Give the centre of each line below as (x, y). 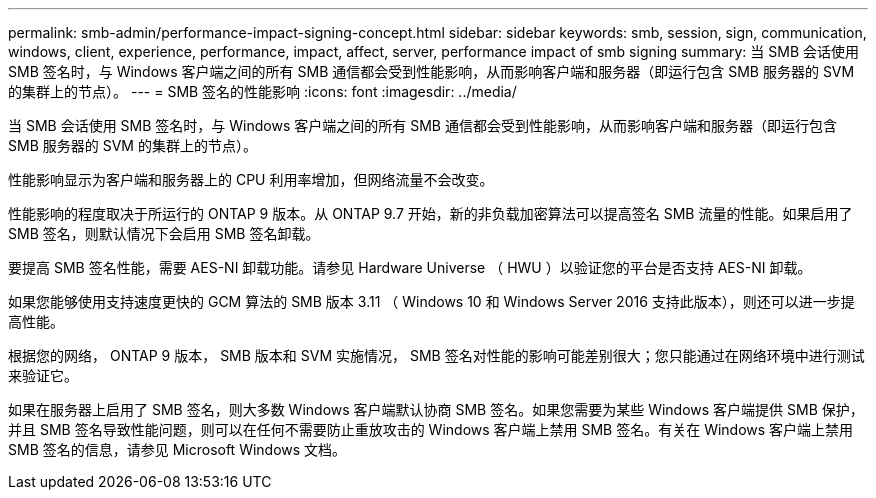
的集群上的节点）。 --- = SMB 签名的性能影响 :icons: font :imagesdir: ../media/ (262, 91)
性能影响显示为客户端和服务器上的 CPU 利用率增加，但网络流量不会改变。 (251, 179)
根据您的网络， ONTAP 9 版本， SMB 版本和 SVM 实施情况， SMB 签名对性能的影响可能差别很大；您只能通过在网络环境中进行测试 (436, 355)
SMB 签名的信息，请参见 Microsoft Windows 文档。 (177, 449)
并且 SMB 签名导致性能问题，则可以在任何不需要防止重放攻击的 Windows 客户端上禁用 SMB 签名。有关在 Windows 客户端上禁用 (431, 429)
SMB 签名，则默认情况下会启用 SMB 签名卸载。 (164, 233)
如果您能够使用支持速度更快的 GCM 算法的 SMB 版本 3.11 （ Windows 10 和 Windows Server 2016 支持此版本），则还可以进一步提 (431, 301)
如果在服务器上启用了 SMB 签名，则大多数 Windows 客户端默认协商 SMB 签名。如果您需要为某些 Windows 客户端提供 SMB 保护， (436, 409)
